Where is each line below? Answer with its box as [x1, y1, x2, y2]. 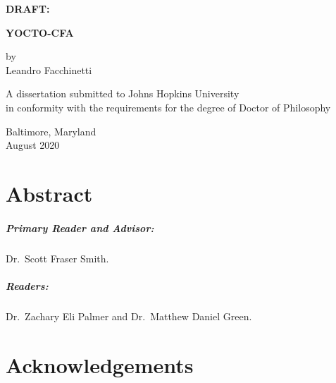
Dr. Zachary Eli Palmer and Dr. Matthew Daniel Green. [6, 308, 252, 323]
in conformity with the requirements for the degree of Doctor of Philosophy [6, 99, 331, 114]
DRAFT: [6, 1, 50, 16]
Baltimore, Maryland [6, 123, 97, 138]
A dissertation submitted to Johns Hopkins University [6, 86, 239, 101]
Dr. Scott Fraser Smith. [6, 250, 109, 265]
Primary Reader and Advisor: [6, 220, 154, 235]
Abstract [6, 178, 93, 207]
